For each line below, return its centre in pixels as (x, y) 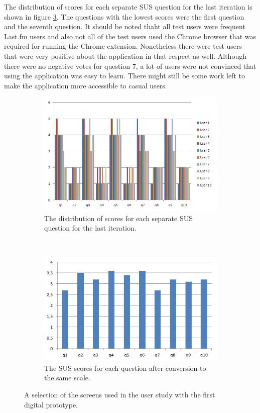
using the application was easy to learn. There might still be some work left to (124, 76)
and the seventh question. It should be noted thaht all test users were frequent (125, 26)
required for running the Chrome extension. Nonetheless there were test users (123, 46)
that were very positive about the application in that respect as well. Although (125, 56)
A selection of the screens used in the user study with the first (120, 395)
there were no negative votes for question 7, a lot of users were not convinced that (130, 66)
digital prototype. (51, 404)
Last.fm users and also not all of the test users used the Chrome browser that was (130, 36)
